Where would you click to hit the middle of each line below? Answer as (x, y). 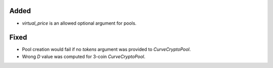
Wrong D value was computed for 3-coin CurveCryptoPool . (84, 56)
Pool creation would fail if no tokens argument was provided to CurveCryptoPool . (106, 49)
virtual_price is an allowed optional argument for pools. (79, 23)
